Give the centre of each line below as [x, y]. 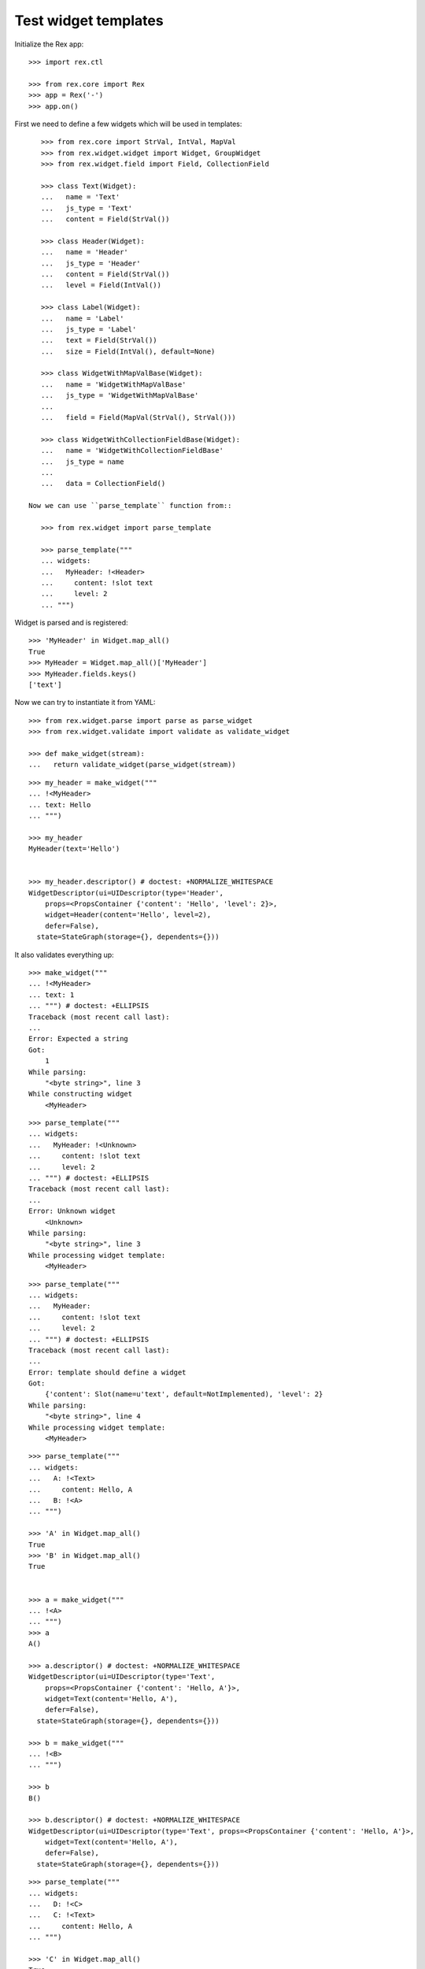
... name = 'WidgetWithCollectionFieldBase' [132, 451]
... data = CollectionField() [103, 484]
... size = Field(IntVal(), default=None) [128, 351]
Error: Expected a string [79, 1039]
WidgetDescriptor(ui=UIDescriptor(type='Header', [126, 893]
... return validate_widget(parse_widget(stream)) [132, 765]
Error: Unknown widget [72, 1211]
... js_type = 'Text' [87, 208]
